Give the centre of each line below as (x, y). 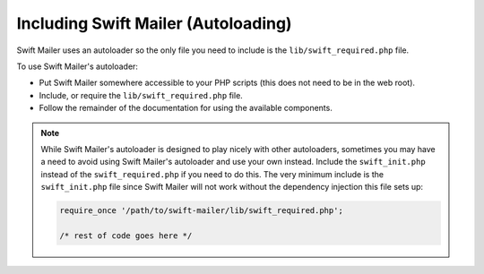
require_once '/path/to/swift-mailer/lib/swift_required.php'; (202, 211)
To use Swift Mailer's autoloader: (78, 66)
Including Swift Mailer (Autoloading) (154, 23)
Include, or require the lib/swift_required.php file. (141, 95)
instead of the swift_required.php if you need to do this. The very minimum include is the (212, 174)
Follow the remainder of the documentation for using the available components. (186, 108)
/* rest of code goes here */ (126, 235)
